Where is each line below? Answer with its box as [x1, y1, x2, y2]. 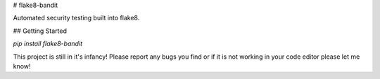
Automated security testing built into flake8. [13, 14, 140, 22]
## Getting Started [13, 27, 67, 35]
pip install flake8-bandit [13, 39, 83, 48]
